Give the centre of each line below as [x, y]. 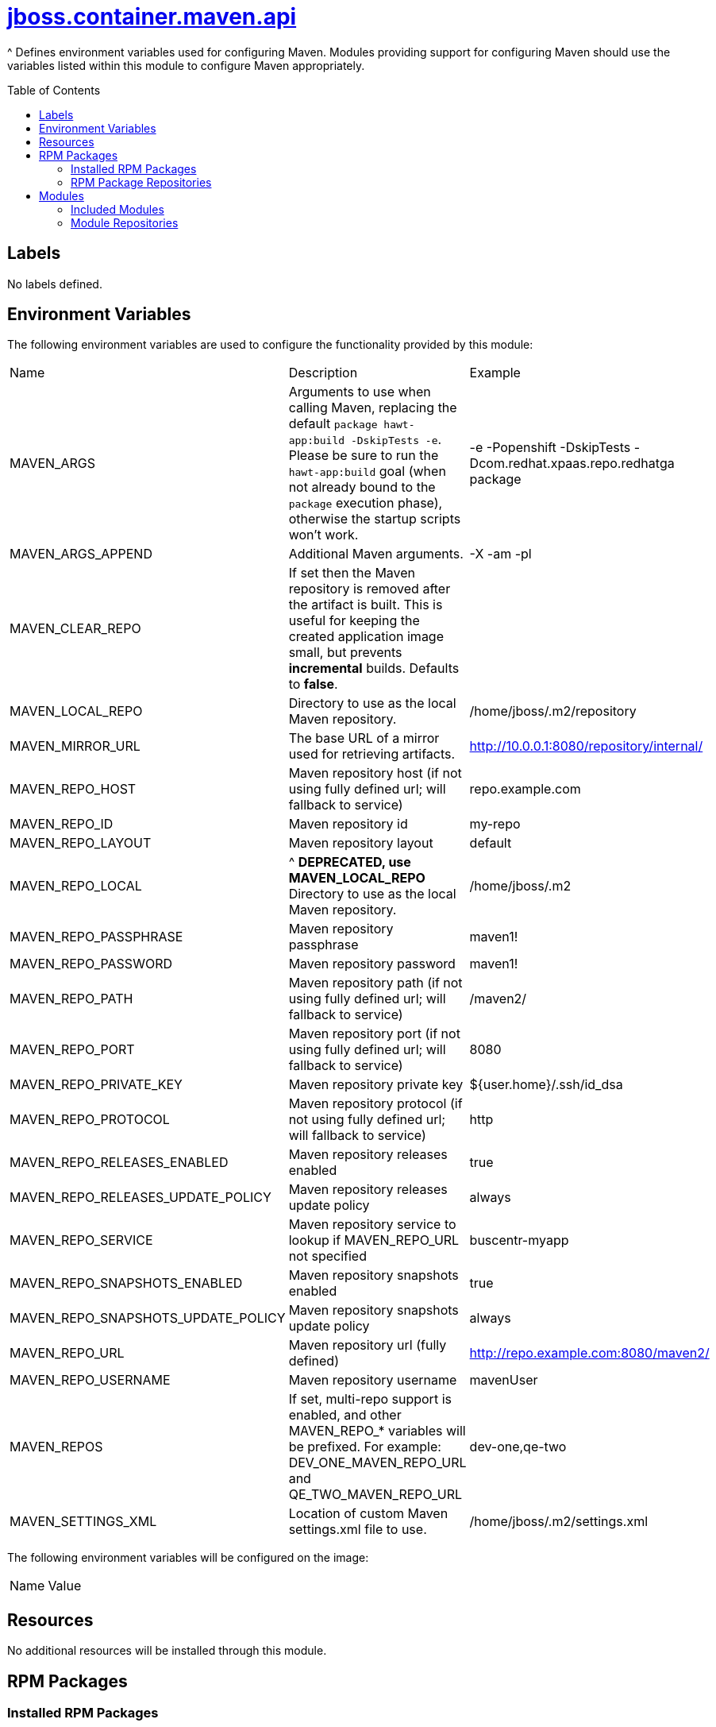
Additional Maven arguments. [376, 554]
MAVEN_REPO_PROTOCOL [90, 1120]
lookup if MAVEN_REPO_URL [374, 1240]
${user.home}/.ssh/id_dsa [546, 1085]
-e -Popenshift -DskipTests [550, 448]
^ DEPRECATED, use [350, 862]
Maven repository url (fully [368, 1345]
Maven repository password [372, 964]
